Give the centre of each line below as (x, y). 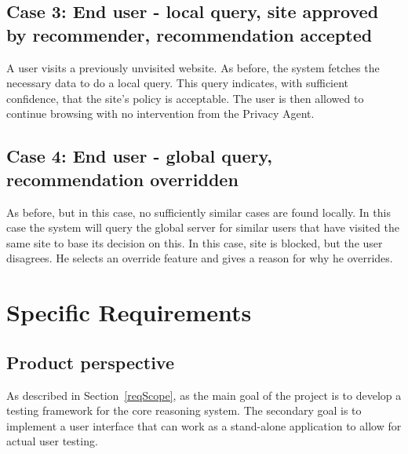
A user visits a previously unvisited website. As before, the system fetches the (193, 67)
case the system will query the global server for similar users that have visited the (203, 227)
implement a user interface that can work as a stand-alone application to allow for (204, 425)
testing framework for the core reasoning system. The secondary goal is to (184, 410)
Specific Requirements (129, 312)
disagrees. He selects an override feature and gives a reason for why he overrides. (200, 258)
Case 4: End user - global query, (139, 156)
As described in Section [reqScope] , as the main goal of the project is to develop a (204, 395)
